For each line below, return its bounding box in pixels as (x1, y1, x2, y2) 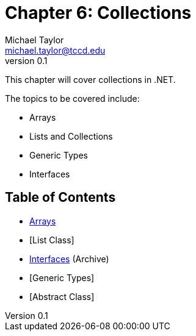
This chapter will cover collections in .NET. (5, 74, 176, 85)
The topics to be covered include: (5, 93, 140, 104)
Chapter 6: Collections (5, 2, 192, 23)
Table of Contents (5, 190, 116, 206)
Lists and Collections (29, 130, 113, 141)
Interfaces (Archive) (29, 253, 109, 264)
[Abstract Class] (29, 291, 95, 302)
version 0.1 (5, 55, 48, 66)
